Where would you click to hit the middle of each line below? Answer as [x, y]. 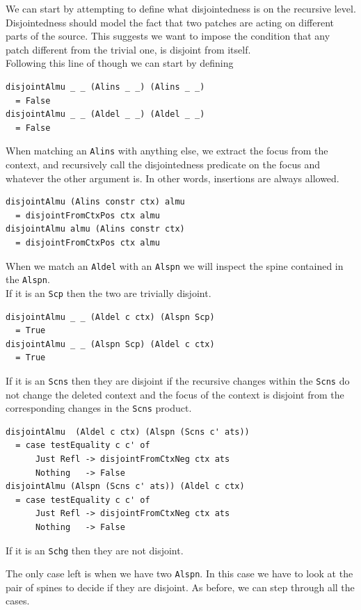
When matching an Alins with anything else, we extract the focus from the [167, 151]
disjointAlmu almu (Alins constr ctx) [95, 229]
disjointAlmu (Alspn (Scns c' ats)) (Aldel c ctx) [125, 487]
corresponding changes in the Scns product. [99, 408]
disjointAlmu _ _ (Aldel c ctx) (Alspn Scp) [110, 317]
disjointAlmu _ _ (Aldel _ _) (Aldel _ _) [105, 114]
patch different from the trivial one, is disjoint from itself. [128, 49]
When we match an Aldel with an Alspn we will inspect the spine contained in [175, 265]
